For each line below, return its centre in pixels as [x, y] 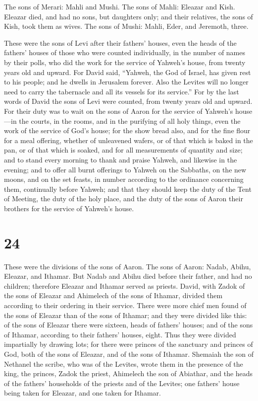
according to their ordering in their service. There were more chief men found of [125, 305]
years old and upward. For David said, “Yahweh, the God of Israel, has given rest [128, 72]
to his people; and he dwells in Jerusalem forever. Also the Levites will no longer [126, 82]
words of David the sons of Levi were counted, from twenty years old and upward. [128, 101]
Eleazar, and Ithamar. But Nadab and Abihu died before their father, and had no [128, 276]
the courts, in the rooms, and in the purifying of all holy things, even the [130, 120]
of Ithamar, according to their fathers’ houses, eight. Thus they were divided [120, 334]
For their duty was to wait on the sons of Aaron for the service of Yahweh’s [119, 111]
